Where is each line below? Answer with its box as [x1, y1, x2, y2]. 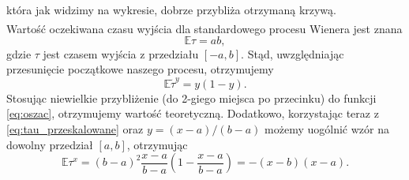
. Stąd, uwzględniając [241, 45, 344, 62]
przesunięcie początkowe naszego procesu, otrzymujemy [6, 61, 274, 77]
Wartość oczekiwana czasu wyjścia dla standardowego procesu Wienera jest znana [6, 20, 403, 36]
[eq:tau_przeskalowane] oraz [6, 120, 144, 137]
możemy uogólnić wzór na [265, 120, 390, 137]
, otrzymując [126, 136, 188, 152]
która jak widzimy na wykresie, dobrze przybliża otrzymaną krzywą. [6, 2, 336, 17]
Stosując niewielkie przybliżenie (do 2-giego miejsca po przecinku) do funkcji [6, 89, 377, 106]
